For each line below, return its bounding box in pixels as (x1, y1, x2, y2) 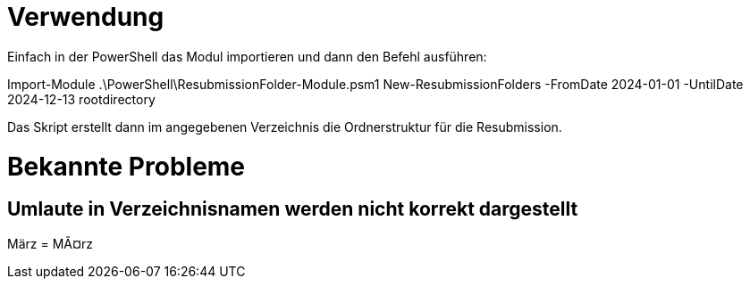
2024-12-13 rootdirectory (7, 91, 156, 107)
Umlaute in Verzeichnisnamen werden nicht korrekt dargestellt (7, 198, 578, 221)
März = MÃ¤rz (7, 235, 94, 251)
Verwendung (7, 2, 164, 32)
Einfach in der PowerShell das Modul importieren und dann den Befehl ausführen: (7, 48, 487, 64)
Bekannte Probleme (7, 151, 246, 182)
